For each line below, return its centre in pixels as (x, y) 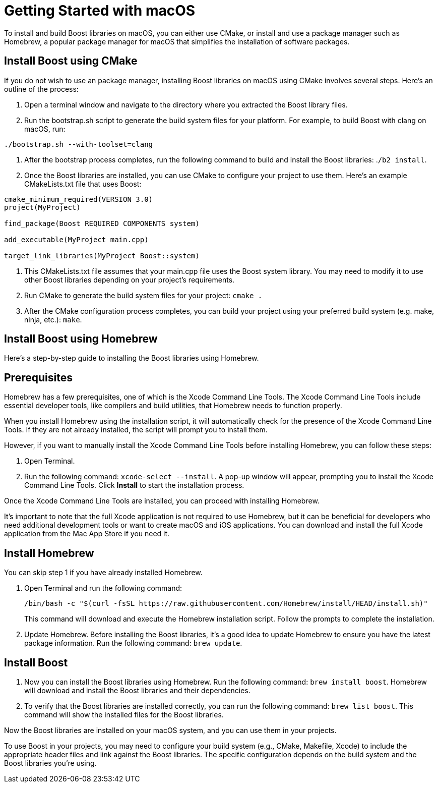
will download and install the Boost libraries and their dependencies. (137, 690)
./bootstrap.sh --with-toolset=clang (79, 144)
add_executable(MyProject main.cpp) (76, 239)
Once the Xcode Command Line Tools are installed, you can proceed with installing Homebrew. (162, 501)
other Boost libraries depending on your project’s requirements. (130, 279)
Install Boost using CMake (71, 61)
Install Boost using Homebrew (81, 339)
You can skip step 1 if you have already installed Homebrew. (103, 573)
